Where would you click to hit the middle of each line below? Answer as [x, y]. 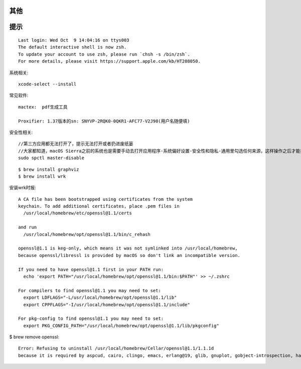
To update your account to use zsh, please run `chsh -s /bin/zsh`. [104, 54]
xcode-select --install [47, 84]
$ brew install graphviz [49, 169]
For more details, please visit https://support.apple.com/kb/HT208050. [109, 61]
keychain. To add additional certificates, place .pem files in [99, 206]
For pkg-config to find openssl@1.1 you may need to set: [91, 319]
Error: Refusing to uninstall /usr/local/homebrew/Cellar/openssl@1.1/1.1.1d [116, 348]
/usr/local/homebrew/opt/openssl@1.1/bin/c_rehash [87, 234]
